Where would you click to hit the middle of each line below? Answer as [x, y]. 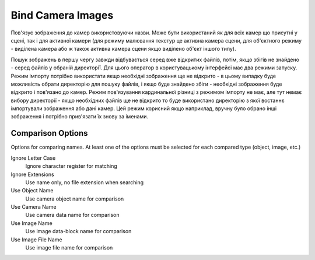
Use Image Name [32, 223]
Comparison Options [49, 133]
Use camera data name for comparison [72, 215]
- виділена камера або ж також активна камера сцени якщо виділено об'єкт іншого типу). [123, 49]
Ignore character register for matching [71, 166]
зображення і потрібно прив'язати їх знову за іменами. [80, 117]
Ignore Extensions [33, 174]
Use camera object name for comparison [75, 199]
